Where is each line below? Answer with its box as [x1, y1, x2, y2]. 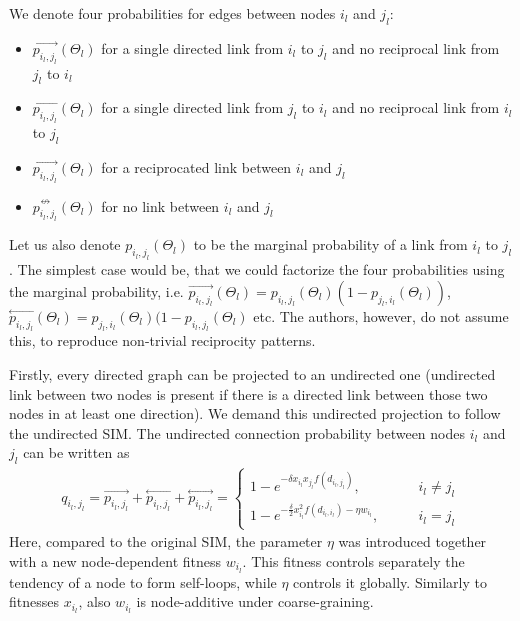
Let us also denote [9, 234, 121, 255]
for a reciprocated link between [101, 156, 292, 177]
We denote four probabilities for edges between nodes [9, 3, 336, 23]
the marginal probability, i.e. [9, 280, 184, 301]
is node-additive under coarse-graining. [136, 591, 374, 612]
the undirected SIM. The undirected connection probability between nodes [9, 422, 466, 443]
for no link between [101, 195, 220, 216]
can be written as [23, 442, 130, 463]
